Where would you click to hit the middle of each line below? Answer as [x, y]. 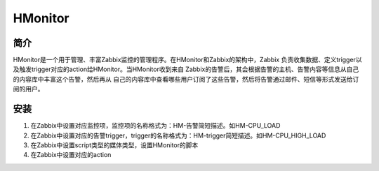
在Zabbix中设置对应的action [71, 155]
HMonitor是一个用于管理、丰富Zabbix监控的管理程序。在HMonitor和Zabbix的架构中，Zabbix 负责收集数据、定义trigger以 [187, 60]
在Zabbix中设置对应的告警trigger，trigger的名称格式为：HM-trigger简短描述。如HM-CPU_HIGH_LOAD [178, 135]
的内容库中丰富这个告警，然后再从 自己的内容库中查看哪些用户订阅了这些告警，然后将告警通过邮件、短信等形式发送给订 [186, 79]
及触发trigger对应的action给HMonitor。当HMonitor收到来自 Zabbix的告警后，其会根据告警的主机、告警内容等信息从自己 [186, 69]
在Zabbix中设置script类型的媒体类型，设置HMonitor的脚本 [114, 145]
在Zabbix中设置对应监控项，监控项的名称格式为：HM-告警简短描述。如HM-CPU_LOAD [155, 126]
